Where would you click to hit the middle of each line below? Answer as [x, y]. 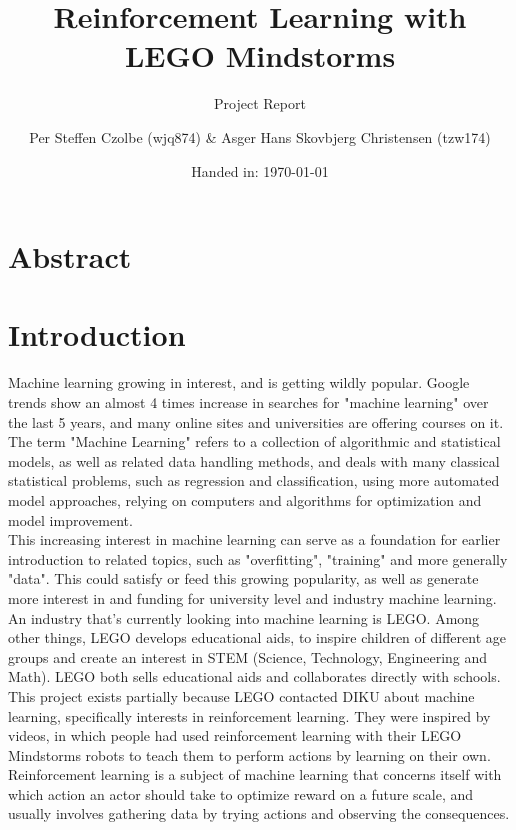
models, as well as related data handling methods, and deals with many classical [254, 460]
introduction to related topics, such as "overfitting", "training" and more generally [258, 558]
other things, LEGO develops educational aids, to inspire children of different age [257, 637]
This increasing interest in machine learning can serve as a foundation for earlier [254, 539]
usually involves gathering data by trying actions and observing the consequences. [259, 813]
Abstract [70, 256]
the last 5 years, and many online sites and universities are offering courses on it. [256, 421]
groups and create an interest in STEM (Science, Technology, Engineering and [248, 656]
